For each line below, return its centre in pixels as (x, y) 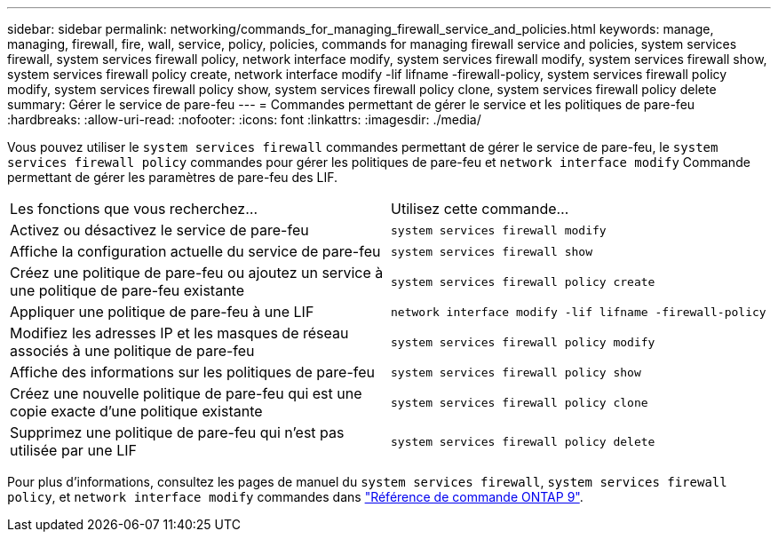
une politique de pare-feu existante (127, 290)
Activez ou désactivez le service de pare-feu (159, 230)
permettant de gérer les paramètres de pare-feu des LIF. (173, 177)
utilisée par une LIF (73, 450)
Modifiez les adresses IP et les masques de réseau (179, 333)
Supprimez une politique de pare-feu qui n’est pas (177, 432)
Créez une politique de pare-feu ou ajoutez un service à (197, 273)
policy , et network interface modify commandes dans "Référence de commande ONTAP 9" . (295, 497)
